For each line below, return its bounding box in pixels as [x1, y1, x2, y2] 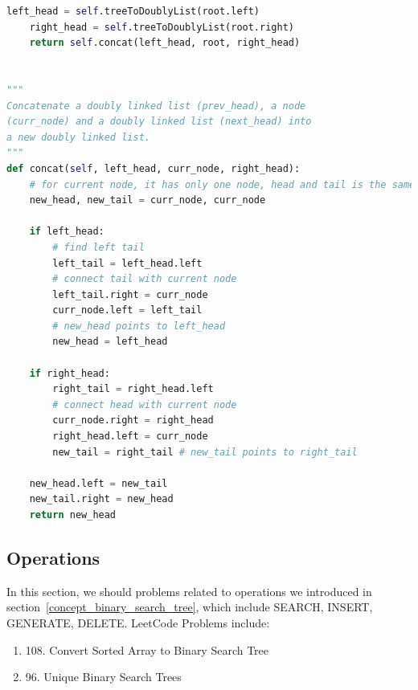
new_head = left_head [52, 336, 168, 348]
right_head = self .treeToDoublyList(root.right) [29, 21, 294, 33]
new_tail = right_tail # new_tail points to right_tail [52, 446, 358, 458]
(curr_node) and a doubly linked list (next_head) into [6, 116, 312, 128]
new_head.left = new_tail [29, 477, 168, 489]
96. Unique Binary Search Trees [25, 668, 182, 685]
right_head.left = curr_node [52, 431, 208, 443]
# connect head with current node [52, 398, 237, 410]
